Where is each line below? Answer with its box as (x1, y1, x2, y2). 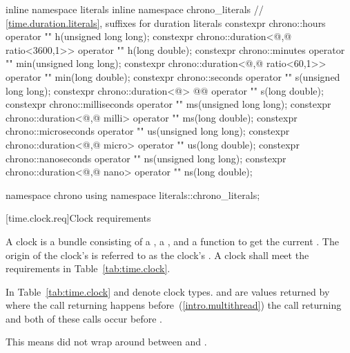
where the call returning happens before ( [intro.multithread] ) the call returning (6, 298, 342, 312)
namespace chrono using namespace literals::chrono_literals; (6, 187, 260, 202)
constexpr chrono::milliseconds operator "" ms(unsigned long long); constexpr (6, 97, 331, 111)
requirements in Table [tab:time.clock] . (6, 261, 171, 276)
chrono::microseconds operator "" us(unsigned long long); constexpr (6, 124, 290, 138)
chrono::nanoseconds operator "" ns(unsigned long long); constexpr (6, 151, 286, 165)
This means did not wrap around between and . (6, 334, 207, 349)
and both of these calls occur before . (6, 311, 162, 325)
